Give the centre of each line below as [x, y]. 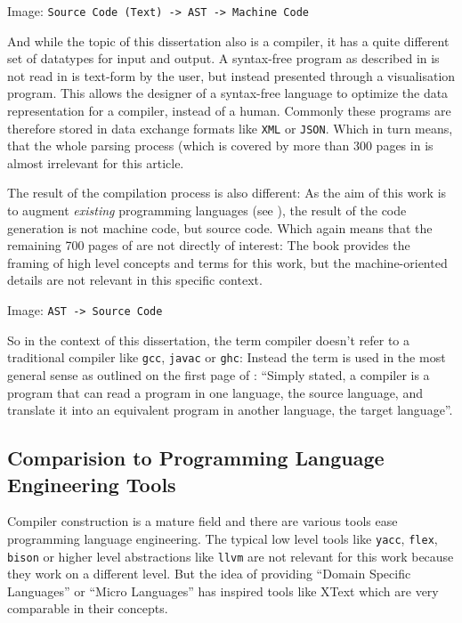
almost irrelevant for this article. [96, 162]
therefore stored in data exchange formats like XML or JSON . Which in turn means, [230, 128]
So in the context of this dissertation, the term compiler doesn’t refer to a [208, 340]
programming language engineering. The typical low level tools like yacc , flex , [223, 538]
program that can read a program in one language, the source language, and [215, 392]
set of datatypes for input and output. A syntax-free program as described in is [223, 58]
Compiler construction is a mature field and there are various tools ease [203, 521]
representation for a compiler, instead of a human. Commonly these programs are [229, 111]
